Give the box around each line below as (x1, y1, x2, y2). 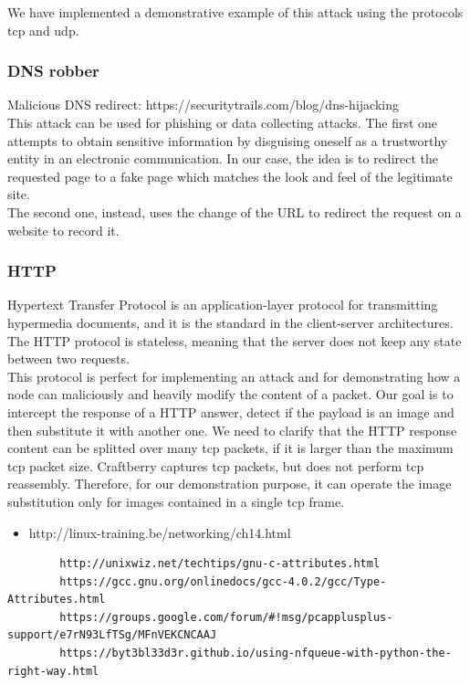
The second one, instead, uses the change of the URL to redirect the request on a (7, 202, 462, 221)
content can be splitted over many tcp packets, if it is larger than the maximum (7, 438, 454, 458)
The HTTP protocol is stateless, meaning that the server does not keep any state (7, 331, 462, 350)
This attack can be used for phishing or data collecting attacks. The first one (7, 113, 438, 132)
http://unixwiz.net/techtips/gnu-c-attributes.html (59, 557, 381, 571)
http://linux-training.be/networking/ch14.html (28, 522, 291, 542)
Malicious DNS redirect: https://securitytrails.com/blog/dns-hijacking (7, 95, 399, 114)
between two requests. (7, 349, 130, 368)
